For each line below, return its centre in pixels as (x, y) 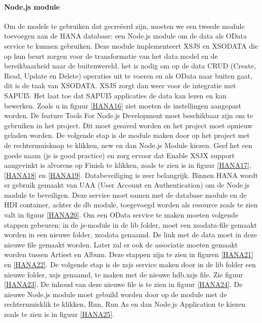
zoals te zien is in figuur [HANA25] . (59, 314)
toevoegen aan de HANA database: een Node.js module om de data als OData (125, 36)
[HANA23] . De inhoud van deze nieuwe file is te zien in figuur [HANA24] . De (123, 284)
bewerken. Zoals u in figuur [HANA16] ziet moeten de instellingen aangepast (123, 105)
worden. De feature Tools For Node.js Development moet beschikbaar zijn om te (129, 115)
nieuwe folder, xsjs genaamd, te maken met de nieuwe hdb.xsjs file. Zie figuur (124, 274)
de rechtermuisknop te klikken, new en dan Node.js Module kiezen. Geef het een (128, 145)
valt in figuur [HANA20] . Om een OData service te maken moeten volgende (121, 215)
